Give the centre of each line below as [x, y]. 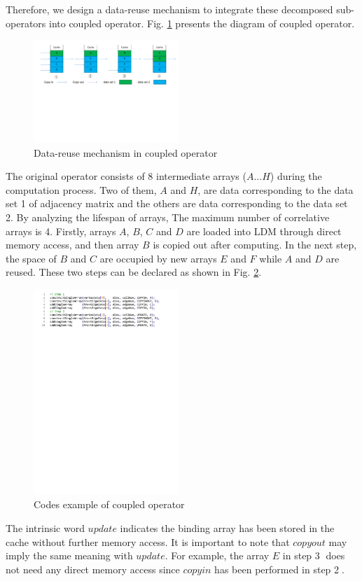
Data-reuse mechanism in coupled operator [126, 152]
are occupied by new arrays [158, 258]
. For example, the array [217, 555]
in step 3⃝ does [314, 555]
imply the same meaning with [69, 555]
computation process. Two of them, [81, 189]
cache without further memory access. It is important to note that [148, 541]
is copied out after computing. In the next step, [255, 245]
